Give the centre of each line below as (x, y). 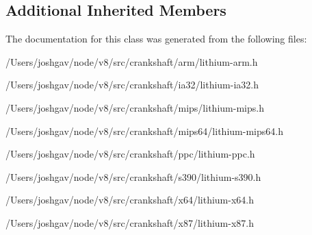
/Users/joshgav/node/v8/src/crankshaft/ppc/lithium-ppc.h (130, 154)
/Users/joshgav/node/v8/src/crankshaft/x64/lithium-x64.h (130, 200)
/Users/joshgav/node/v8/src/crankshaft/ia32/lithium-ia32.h (132, 85)
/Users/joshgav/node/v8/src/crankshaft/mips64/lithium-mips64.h (144, 131)
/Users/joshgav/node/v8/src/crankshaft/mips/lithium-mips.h (135, 107)
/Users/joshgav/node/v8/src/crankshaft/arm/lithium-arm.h (132, 61)
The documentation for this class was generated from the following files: (156, 39)
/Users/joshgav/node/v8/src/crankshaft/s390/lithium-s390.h (133, 176)
